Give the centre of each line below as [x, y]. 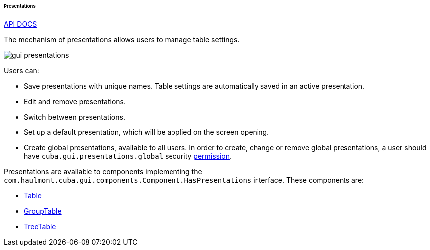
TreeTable [40, 226]
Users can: [22, 70]
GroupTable [43, 211]
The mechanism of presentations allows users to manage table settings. [122, 39]
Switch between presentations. [75, 117]
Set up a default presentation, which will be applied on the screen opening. [147, 132]
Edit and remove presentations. [75, 101]
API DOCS [21, 24]
